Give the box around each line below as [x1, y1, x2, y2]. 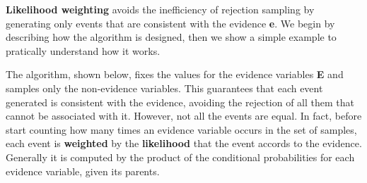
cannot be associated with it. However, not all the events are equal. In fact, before [6, 108, 362, 123]
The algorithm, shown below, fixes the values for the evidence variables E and [6, 67, 344, 82]
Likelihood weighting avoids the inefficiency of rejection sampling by [6, 2, 315, 16]
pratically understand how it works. [6, 43, 161, 58]
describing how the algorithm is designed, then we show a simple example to [6, 30, 337, 44]
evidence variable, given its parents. [6, 163, 160, 178]
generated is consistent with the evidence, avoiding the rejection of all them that [6, 94, 355, 109]
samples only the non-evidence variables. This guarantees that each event [6, 80, 323, 95]
